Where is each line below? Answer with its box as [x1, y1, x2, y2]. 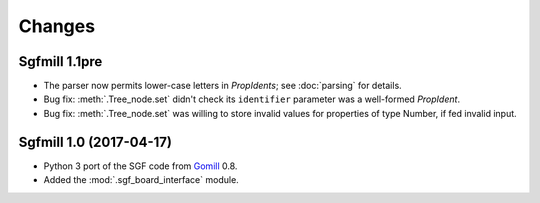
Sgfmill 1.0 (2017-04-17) [18, 133, 172, 150]
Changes [18, 15, 95, 37]
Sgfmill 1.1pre [18, 53, 103, 70]
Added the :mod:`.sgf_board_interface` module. [43, 174, 239, 186]
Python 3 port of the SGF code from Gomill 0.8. [43, 160, 238, 172]
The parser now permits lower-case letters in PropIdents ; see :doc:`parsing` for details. [43, 80, 402, 92]
